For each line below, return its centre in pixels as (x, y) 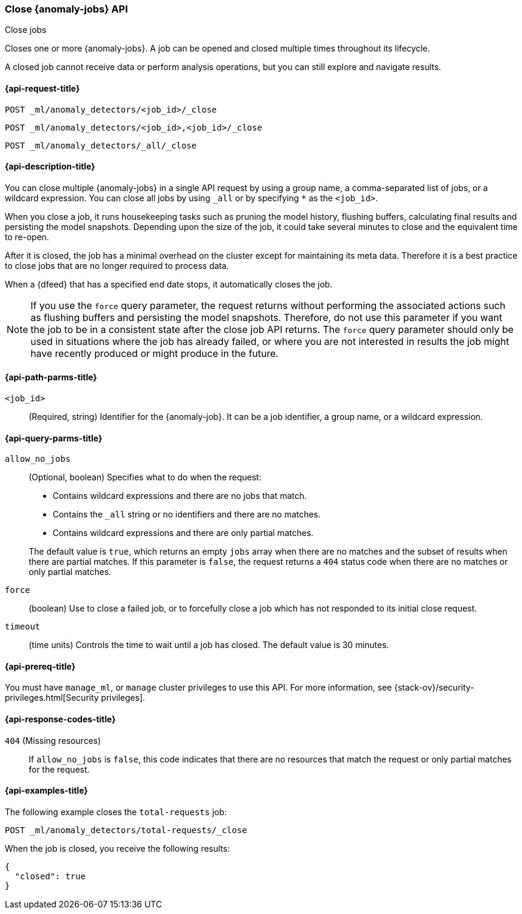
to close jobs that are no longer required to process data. (117, 265)
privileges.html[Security (52, 698)
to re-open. (27, 237)
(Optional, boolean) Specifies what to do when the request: (145, 477)
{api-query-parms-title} (54, 438)
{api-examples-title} (46, 791)
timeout (23, 627)
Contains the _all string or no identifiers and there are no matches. (187, 514)
